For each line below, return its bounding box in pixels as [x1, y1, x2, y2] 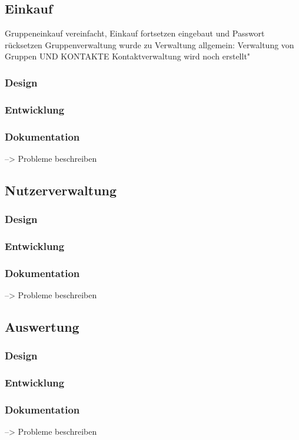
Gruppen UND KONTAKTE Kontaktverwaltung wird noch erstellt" [5, 50, 251, 62]
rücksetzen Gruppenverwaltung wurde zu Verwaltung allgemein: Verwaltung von [5, 38, 294, 51]
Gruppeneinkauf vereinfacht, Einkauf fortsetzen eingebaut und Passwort [5, 27, 265, 39]
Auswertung [5, 318, 79, 336]
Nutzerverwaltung [5, 181, 117, 199]
